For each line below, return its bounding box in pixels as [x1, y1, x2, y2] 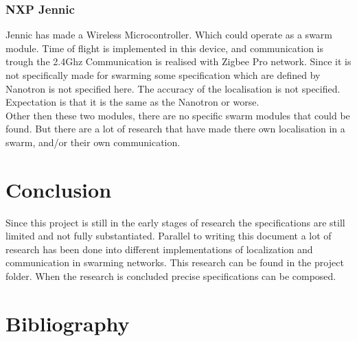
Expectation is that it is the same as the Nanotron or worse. [5, 95, 260, 109]
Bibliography [5, 309, 130, 337]
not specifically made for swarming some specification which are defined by [5, 68, 321, 82]
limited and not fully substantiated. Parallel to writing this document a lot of [5, 228, 332, 243]
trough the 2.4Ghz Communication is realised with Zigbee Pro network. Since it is [5, 54, 352, 69]
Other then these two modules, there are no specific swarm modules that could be [5, 108, 350, 122]
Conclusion [5, 175, 112, 203]
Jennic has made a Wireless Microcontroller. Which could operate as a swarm [5, 27, 332, 42]
